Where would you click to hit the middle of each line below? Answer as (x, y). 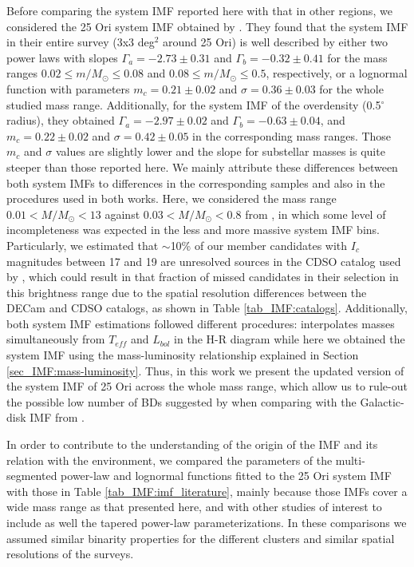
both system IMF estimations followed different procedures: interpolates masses (201, 323)
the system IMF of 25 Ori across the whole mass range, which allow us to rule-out (207, 386)
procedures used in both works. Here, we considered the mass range (172, 198)
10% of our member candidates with (259, 245)
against (122, 214)
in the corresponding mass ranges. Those (292, 135)
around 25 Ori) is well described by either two (275, 42)
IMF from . (57, 417)
